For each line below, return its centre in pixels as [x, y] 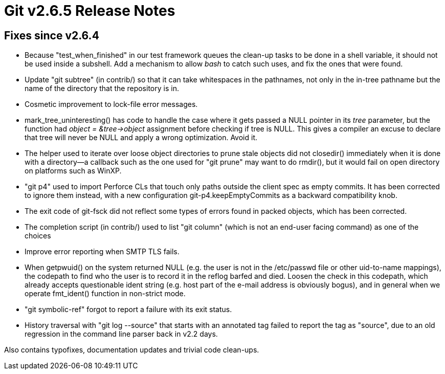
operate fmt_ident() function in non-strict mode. [105, 294]
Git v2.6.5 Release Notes [90, 11]
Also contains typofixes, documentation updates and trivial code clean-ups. [132, 350]
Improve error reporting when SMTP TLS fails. [102, 252]
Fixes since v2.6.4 [52, 35]
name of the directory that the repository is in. [102, 89]
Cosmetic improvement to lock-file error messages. [111, 104]
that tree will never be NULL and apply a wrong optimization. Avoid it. [141, 138]
